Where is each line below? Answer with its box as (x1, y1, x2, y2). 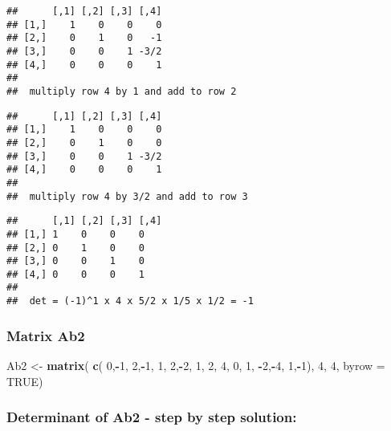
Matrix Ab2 (6, 325, 85, 345)
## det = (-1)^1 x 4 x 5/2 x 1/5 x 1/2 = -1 (6, 295, 254, 307)
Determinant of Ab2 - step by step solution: (6, 407, 297, 427)
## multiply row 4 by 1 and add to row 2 (6, 85, 237, 97)
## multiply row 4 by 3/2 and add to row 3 (6, 190, 248, 202)
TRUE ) (6, 372, 43, 389)
